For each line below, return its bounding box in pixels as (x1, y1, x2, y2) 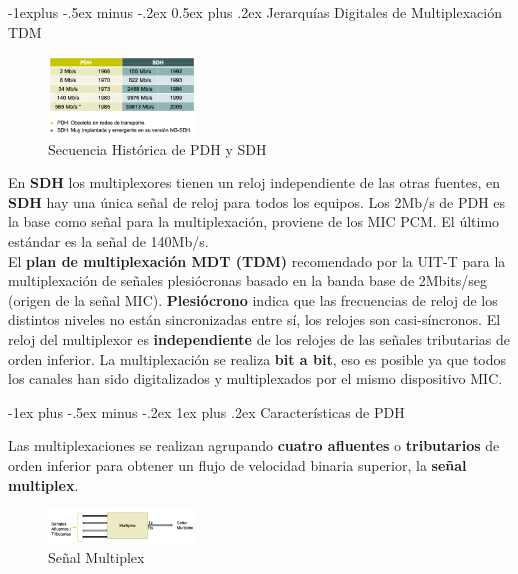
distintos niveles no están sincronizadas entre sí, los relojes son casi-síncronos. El (8, 309, 501, 330)
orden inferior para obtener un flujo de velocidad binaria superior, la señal (8, 454, 467, 475)
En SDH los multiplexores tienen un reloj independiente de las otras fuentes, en (8, 172, 500, 193)
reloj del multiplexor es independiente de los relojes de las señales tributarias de (8, 328, 510, 349)
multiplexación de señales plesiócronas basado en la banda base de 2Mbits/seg (8, 270, 487, 291)
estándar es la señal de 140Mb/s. (8, 230, 209, 251)
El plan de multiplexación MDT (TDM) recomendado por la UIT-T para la (8, 250, 506, 271)
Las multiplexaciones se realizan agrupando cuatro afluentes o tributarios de (8, 435, 500, 456)
